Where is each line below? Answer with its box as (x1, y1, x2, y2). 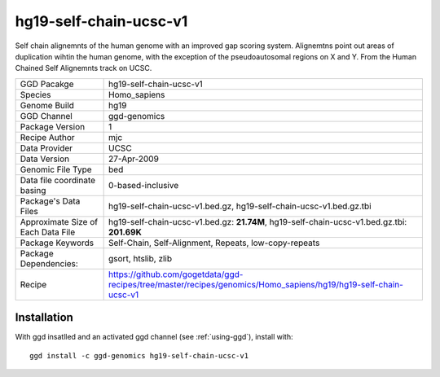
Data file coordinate (20, 174, 96, 186)
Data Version (20, 153, 70, 164)
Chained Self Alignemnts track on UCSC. (15, 64, 152, 73)
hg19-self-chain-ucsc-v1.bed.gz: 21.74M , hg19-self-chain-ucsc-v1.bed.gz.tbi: (108, 216, 407, 227)
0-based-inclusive (108, 179, 179, 191)
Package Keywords (20, 237, 95, 248)
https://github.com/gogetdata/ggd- (108, 269, 244, 280)
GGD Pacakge (20, 78, 74, 90)
